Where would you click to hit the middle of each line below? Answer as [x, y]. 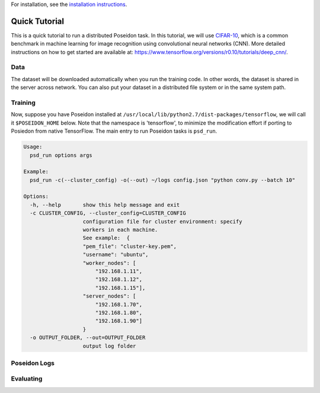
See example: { [106, 238]
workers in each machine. [120, 230]
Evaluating [27, 379]
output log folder [109, 346]
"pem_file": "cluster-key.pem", [130, 246]
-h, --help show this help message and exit [105, 205]
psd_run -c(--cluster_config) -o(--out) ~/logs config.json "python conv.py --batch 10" [163, 180]
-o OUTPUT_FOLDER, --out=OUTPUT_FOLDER [88, 338]
